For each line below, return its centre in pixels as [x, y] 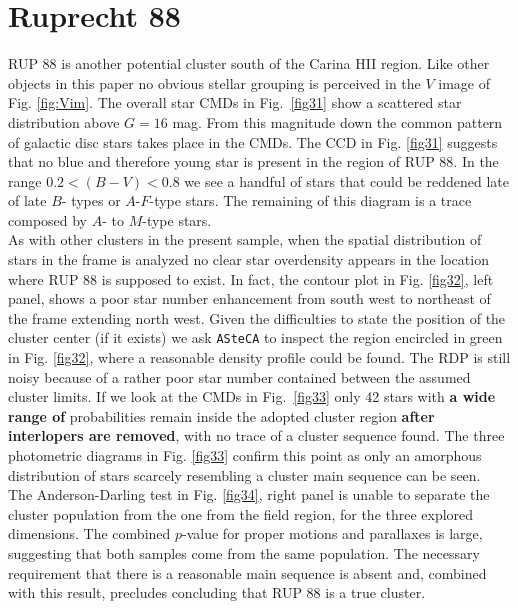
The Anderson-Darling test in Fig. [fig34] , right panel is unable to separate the [249, 494]
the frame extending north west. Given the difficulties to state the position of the [257, 317]
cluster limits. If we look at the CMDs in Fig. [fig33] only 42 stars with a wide [252, 396]
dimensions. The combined [89, 533]
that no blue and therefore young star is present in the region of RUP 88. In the [253, 161]
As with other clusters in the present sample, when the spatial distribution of [245, 239]
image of [464, 82]
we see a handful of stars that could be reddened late [346, 180]
